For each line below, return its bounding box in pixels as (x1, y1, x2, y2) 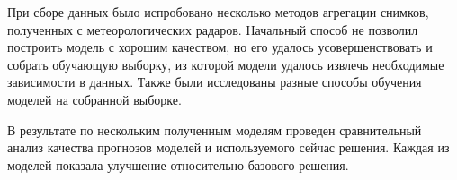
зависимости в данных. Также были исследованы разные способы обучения (7, 73, 422, 91)
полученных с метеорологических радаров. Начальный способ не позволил (7, 20, 418, 39)
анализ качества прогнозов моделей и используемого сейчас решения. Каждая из (7, 138, 450, 157)
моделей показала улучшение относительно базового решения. (7, 155, 349, 174)
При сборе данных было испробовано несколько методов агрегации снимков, (7, 3, 429, 21)
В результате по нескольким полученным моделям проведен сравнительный (7, 120, 422, 139)
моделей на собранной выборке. (7, 90, 182, 108)
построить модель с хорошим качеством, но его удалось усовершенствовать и (7, 38, 433, 56)
